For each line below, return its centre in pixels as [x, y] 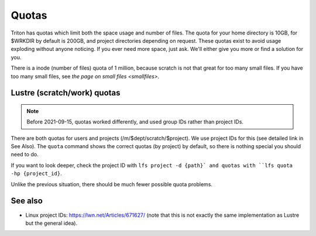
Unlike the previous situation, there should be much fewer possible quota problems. [112, 184]
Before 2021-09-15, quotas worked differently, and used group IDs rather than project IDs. [135, 122]
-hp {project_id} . [36, 173]
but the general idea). [51, 223]
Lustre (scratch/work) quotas [66, 93]
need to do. [25, 155]
